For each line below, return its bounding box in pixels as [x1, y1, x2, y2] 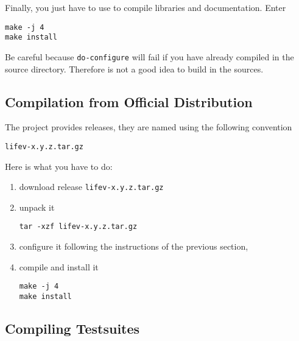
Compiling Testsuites [5, 319, 140, 337]
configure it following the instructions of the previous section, [19, 240, 248, 253]
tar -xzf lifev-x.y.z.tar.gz [19, 222, 138, 231]
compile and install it [19, 260, 99, 273]
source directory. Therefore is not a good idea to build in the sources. [5, 62, 264, 75]
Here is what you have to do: [5, 160, 113, 172]
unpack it [19, 200, 55, 213]
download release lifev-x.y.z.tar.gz [19, 180, 164, 193]
